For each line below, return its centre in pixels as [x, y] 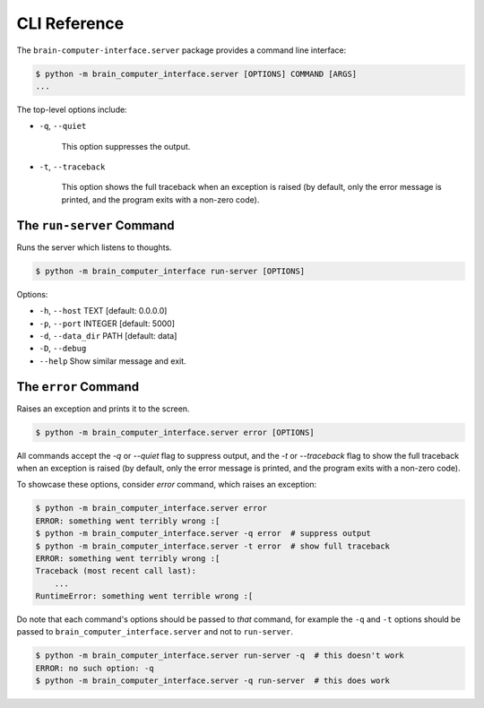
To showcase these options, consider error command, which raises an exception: [167, 485]
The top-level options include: [72, 109]
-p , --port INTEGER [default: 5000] [107, 324]
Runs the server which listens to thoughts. [94, 247]
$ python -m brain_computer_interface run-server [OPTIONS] [170, 271]
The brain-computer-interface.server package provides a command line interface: [181, 50]
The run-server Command [95, 225]
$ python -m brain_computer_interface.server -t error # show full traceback [212, 546]
